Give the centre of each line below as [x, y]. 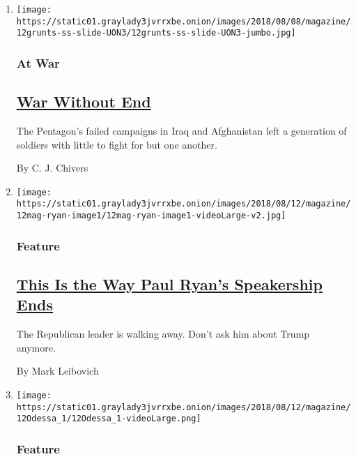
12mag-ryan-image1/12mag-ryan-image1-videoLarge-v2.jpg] [151, 216]
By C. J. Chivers [52, 168]
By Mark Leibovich [57, 371]
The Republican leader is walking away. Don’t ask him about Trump [163, 334]
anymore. [36, 347]
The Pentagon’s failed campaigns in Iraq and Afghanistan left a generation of [181, 131]
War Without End [84, 101]
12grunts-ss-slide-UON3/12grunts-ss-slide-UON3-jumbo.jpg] [156, 33]
